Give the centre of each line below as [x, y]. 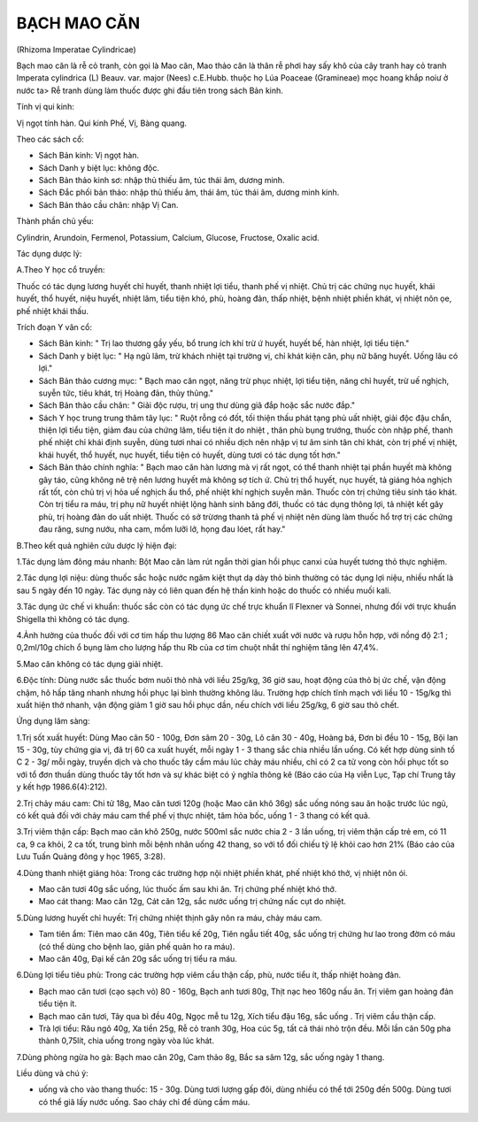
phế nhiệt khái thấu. [52, 311]
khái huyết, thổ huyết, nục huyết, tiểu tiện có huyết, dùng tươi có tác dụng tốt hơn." [189, 455]
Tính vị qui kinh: [45, 107]
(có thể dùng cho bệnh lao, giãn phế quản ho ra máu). [137, 946]
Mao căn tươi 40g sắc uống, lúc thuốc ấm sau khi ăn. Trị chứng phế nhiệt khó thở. [188, 888]
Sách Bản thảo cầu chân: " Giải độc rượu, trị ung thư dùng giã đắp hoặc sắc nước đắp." [197, 405]
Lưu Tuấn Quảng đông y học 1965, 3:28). [91, 857]
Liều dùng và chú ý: [52, 1073]
